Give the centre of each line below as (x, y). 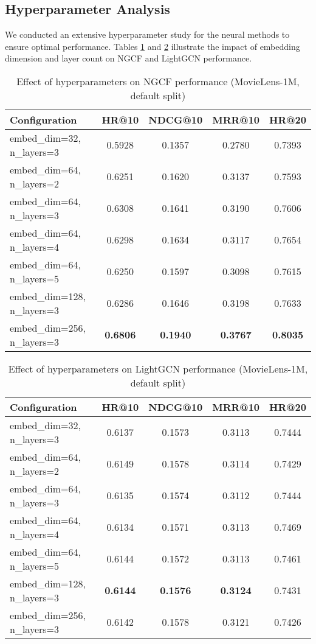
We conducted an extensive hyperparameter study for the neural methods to (147, 34)
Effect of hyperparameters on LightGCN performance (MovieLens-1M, (158, 368)
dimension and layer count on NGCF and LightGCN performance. (129, 58)
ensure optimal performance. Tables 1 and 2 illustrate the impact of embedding (153, 46)
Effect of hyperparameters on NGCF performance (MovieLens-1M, (158, 81)
